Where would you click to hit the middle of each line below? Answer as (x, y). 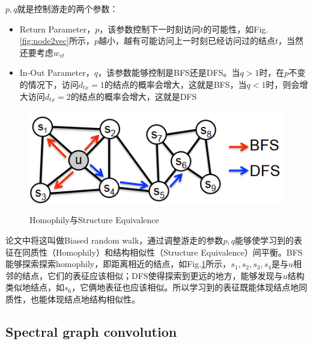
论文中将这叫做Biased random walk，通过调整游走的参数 (114, 240)
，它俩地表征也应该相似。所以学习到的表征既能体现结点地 (185, 287)
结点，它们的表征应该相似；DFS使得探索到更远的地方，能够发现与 (152, 275)
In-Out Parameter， (57, 72)
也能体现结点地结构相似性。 (85, 299)
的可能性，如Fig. (236, 29)
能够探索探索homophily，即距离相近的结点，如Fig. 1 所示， (118, 264)
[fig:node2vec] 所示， (57, 41)
